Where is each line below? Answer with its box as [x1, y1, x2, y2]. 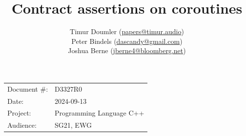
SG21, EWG [55, 120, 92, 130]
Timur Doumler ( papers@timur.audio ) [70, 26, 184, 37]
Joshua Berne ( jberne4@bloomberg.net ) [68, 45, 186, 56]
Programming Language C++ [55, 108, 144, 118]
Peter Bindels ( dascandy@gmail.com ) [71, 36, 183, 46]
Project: [7, 108, 31, 118]
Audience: [7, 120, 37, 130]
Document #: [7, 83, 48, 94]
